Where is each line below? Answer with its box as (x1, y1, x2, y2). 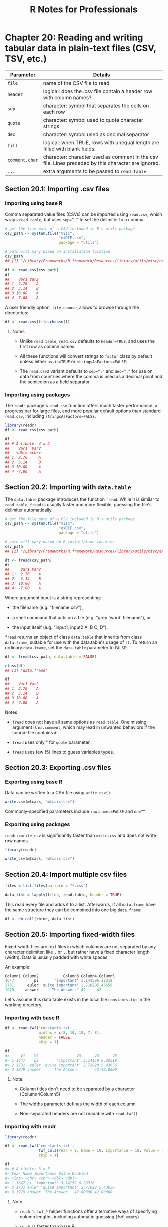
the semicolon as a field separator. (19, 379, 91, 385)
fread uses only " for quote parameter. (12, 739, 91, 745)
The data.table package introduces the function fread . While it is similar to (5, 496, 160, 502)
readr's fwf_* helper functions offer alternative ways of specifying (19, 1208, 157, 1214)
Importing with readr (5, 1123, 56, 1130)
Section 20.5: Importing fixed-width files (5, 930, 135, 939)
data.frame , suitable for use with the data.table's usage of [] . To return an (5, 639, 158, 645)
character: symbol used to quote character (43, 116, 144, 123)
